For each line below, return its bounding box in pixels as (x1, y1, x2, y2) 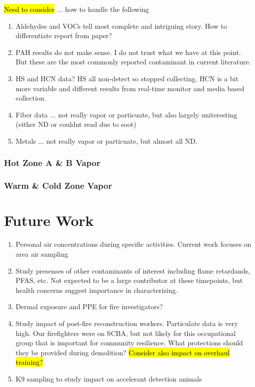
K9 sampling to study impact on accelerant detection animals (15, 373, 202, 384)
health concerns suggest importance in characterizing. (15, 284, 178, 295)
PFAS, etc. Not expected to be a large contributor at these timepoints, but (15, 275, 243, 285)
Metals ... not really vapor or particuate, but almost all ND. (15, 135, 198, 146)
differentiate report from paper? (15, 30, 112, 41)
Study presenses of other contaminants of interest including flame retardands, (15, 265, 251, 276)
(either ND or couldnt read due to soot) (15, 119, 136, 129)
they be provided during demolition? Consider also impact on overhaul (15, 347, 230, 357)
